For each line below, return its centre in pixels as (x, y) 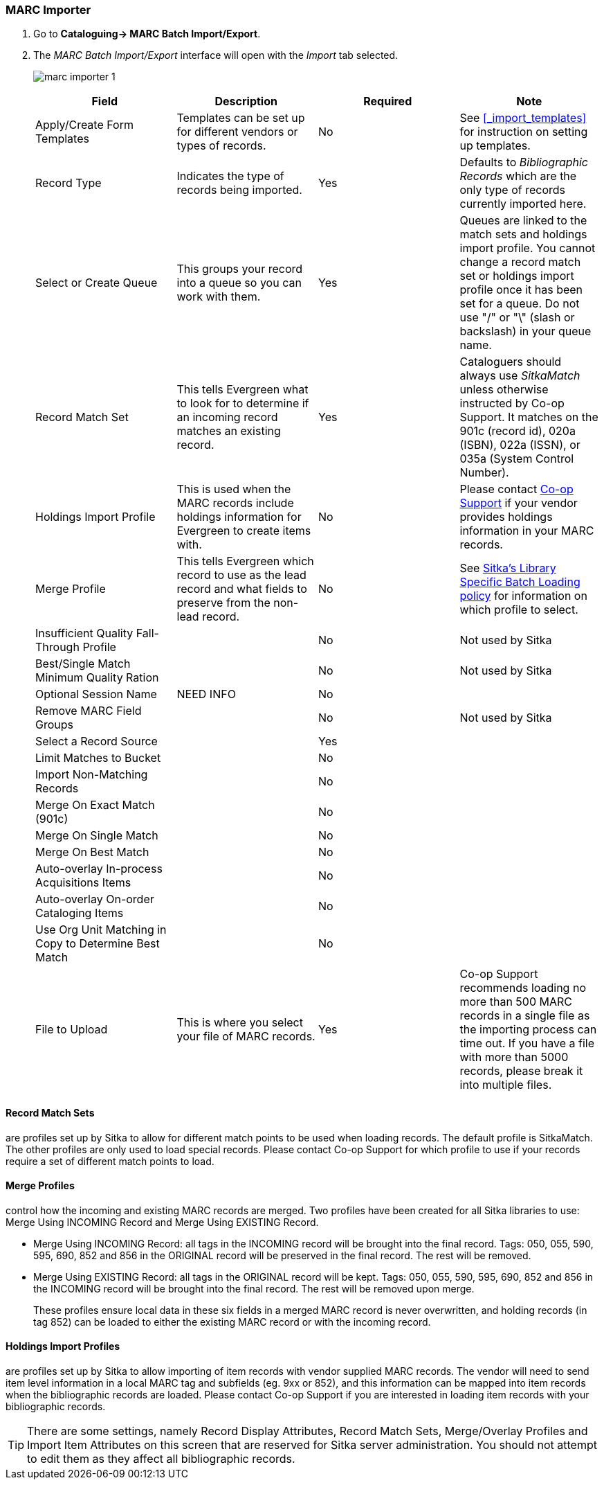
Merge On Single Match (97, 836)
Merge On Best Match (92, 852)
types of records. (221, 146)
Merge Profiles (40, 1186)
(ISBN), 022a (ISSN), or (520, 445)
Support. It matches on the (529, 417)
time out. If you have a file (527, 1043)
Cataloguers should (511, 362)
